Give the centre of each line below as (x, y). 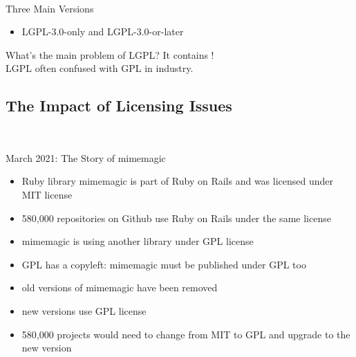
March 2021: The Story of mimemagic (86, 157)
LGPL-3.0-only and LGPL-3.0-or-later (103, 31)
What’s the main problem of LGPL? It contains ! (110, 54)
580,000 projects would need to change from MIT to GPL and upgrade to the (186, 334)
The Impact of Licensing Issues (119, 106)
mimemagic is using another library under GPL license (138, 241)
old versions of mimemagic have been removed (120, 287)
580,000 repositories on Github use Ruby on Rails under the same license (176, 218)
